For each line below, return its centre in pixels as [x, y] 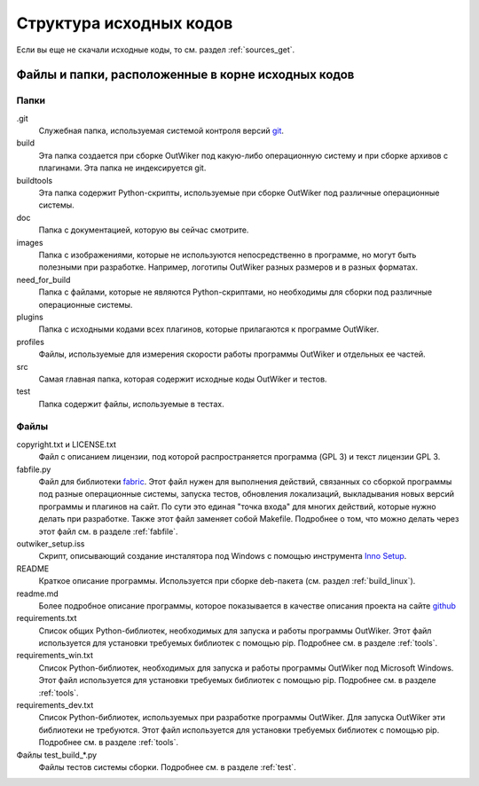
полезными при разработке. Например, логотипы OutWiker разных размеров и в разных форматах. [228, 267]
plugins [30, 317]
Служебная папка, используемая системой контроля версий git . [161, 131]
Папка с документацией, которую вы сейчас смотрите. [144, 230]
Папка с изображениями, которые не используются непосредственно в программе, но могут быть [228, 255]
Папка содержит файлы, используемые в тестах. [132, 404]
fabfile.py [34, 469]
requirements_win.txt [55, 656]
